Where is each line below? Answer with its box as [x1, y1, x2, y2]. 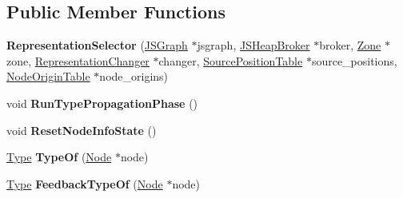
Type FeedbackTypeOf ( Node [6, 175, 163, 192]
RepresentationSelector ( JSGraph [6, 37, 188, 53]
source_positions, [311, 52, 397, 69]
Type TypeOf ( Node [6, 148, 112, 165]
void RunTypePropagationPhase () [6, 94, 198, 111]
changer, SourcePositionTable [158, 52, 303, 69]
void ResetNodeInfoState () [6, 121, 157, 138]
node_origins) [99, 68, 169, 85]
